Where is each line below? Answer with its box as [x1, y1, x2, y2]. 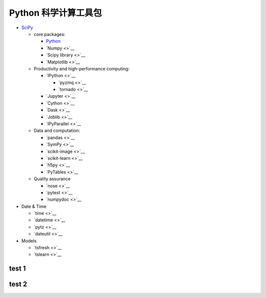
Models [21, 238, 37, 243]
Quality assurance [33, 176, 71, 182]
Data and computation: [33, 128, 80, 134]
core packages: [33, 31, 66, 37]
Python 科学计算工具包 [9, 7, 102, 18]
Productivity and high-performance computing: [33, 65, 130, 71]
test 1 [9, 265, 26, 273]
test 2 [9, 280, 27, 289]
